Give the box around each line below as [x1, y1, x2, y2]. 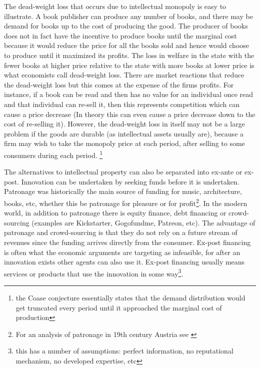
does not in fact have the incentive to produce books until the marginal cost [4, 30, 237, 40]
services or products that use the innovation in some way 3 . [4, 266, 183, 278]
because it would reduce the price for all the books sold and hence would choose [4, 40, 249, 50]
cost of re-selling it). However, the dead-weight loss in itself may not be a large [4, 118, 245, 129]
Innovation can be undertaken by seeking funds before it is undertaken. [21, 176, 239, 186]
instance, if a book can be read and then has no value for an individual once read [4, 89, 253, 99]
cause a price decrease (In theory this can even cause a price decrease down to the [4, 108, 255, 119]
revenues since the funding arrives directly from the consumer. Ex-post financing [4, 236, 251, 247]
